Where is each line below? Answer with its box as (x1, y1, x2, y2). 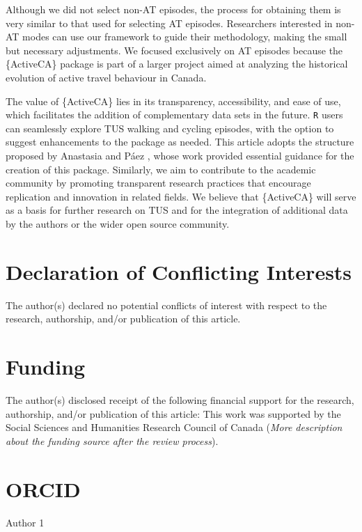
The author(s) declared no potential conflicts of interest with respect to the (6, 297, 327, 312)
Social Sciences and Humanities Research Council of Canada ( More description (6, 420, 343, 435)
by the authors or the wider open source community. (6, 216, 230, 230)
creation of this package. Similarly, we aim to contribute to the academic (6, 162, 316, 176)
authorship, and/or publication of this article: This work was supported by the (6, 406, 341, 421)
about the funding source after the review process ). (6, 433, 219, 448)
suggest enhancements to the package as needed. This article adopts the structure (6, 134, 354, 149)
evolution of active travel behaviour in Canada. (6, 70, 207, 84)
